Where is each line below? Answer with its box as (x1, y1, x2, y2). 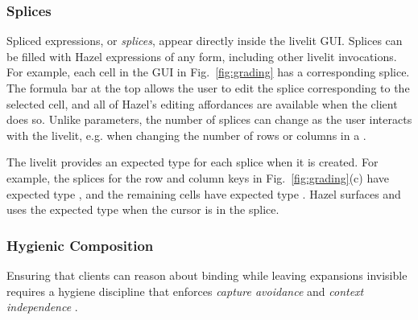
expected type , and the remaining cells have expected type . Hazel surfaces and (6, 185, 401, 202)
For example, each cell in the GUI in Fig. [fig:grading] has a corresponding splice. (6, 64, 410, 80)
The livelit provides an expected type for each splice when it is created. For (6, 154, 379, 170)
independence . (6, 298, 78, 315)
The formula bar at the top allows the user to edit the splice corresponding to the (6, 80, 410, 96)
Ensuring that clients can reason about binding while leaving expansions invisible (6, 266, 408, 283)
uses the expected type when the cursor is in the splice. (6, 201, 279, 218)
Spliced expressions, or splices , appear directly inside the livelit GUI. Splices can (6, 32, 403, 49)
